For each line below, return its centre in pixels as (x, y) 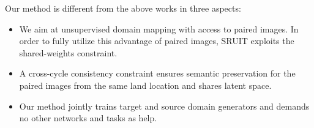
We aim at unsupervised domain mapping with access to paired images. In (159, 28)
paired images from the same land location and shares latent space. (145, 85)
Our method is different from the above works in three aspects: (123, 8)
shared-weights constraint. (68, 52)
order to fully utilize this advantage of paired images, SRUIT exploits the (157, 41)
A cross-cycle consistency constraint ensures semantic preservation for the (157, 73)
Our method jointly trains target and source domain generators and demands (164, 106)
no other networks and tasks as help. (88, 118)
